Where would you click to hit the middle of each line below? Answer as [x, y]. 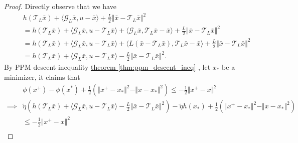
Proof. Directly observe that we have [60, 6]
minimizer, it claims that [42, 77]
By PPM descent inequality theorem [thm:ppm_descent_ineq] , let [107, 67]
